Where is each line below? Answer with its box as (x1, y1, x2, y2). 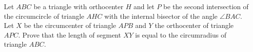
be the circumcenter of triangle (24, 20, 117, 30)
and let (133, 1, 155, 11)
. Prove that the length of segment (18, 29, 121, 39)
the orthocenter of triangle (155, 20, 234, 30)
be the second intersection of (163, 1, 249, 11)
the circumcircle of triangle (4, 11, 84, 21)
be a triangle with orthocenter (33, 1, 123, 11)
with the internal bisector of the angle (104, 11, 218, 21)
